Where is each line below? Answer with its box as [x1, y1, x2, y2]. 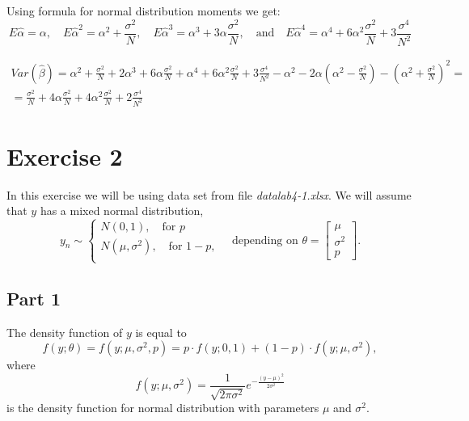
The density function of [6, 323, 123, 340]
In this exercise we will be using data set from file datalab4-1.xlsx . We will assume [6, 186, 412, 203]
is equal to [135, 323, 187, 340]
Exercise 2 [6, 139, 123, 172]
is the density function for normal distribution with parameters [6, 399, 319, 416]
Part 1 [6, 285, 61, 310]
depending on [232, 234, 298, 246]
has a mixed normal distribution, [40, 202, 204, 219]
